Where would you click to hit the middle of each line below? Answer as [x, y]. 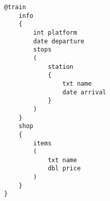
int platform [55, 32]
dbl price [64, 169]
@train [15, 7]
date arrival [84, 92]
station [61, 67]
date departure [59, 41]
